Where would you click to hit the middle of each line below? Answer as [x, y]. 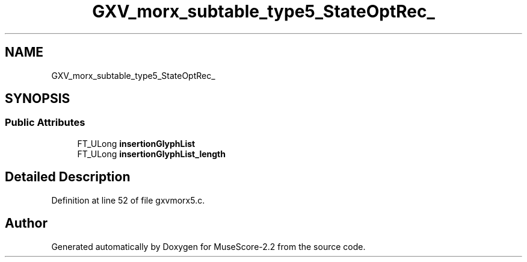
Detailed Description [68, 177]
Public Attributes [45, 123]
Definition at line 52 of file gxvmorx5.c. [128, 200]
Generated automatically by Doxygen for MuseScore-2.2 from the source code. [208, 246]
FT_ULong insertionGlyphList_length [151, 154]
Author [26, 223]
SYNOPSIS [38, 99]
